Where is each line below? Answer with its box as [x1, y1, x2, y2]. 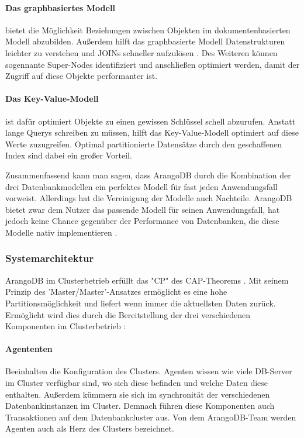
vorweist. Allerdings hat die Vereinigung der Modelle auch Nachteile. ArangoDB [5, 192, 292, 204]
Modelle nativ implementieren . [5, 226, 118, 238]
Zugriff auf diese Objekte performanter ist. [5, 70, 158, 82]
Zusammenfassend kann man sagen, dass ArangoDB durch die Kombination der [5, 168, 291, 181]
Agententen [5, 343, 53, 355]
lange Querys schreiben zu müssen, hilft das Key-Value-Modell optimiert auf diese [5, 126, 299, 139]
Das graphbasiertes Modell [5, 1, 115, 13]
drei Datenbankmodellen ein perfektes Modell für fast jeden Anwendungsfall [5, 180, 278, 192]
